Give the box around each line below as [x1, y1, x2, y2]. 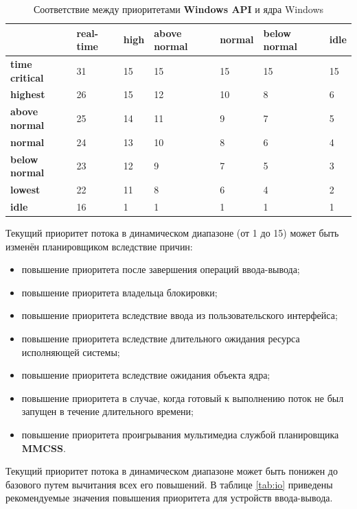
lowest [10, 182, 41, 197]
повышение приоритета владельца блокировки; [21, 285, 218, 299]
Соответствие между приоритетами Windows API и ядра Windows [33, 2, 324, 16]
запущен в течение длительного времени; [21, 404, 194, 418]
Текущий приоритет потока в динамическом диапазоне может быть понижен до [5, 464, 338, 478]
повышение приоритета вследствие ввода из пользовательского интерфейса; [21, 308, 338, 322]
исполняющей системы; [21, 344, 120, 359]
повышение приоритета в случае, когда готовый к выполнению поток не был [21, 390, 344, 405]
